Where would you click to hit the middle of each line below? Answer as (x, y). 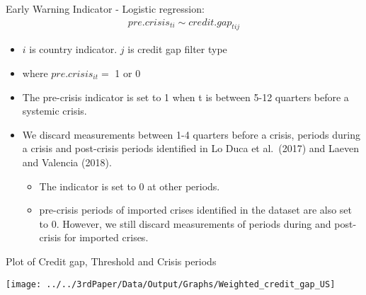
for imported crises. (106, 237)
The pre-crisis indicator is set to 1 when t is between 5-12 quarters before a (185, 97)
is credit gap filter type (177, 49)
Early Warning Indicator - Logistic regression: (105, 8)
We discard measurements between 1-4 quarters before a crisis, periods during (191, 134)
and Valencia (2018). (67, 162)
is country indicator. (73, 49)
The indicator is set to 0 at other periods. (130, 186)
